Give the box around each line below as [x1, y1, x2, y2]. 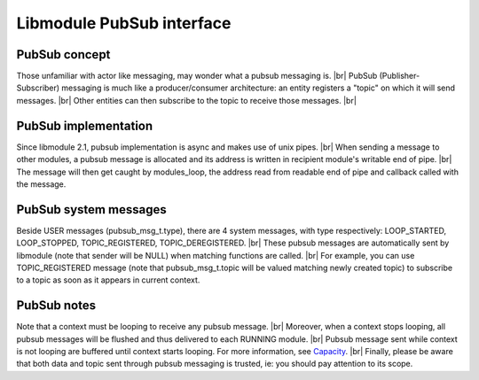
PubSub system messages [16, 202, 168, 217]
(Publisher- [379, 71, 420, 81]
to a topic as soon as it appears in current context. [16, 275, 200, 285]
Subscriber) [16, 82, 60, 93]
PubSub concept [16, 47, 111, 62]
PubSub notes [16, 298, 97, 314]
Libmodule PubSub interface [16, 13, 232, 33]
